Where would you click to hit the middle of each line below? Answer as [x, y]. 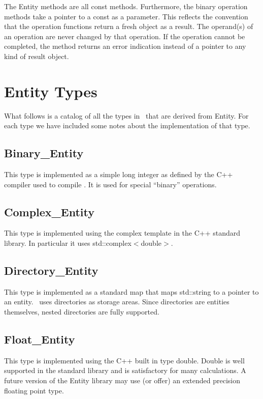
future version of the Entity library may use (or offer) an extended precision [122, 380]
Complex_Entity [49, 211]
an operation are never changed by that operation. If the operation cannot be [125, 36]
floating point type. [34, 390]
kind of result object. [37, 56]
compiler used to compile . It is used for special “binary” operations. [110, 184]
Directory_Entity [51, 270]
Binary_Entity [44, 153]
